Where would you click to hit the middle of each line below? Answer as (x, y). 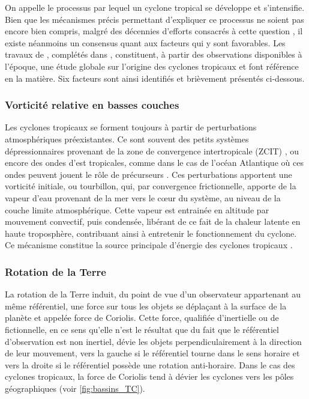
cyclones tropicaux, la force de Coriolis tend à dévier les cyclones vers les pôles (149, 376)
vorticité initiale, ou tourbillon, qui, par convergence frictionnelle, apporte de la (151, 186)
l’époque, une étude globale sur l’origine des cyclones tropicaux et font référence (152, 66)
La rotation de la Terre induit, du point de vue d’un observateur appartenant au (153, 294)
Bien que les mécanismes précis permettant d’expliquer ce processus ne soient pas (154, 19)
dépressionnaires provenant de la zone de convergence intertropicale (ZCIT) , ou (152, 151)
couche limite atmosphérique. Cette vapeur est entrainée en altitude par (137, 209)
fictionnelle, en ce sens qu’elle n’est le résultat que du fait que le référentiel (142, 329)
